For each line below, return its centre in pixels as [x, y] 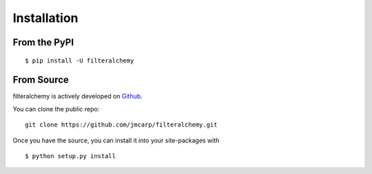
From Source [41, 80]
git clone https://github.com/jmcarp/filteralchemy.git [121, 125]
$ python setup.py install [71, 156]
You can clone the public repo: [56, 109]
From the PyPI [43, 42]
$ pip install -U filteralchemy [80, 61]
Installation [45, 18]
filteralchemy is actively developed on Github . [77, 96]
